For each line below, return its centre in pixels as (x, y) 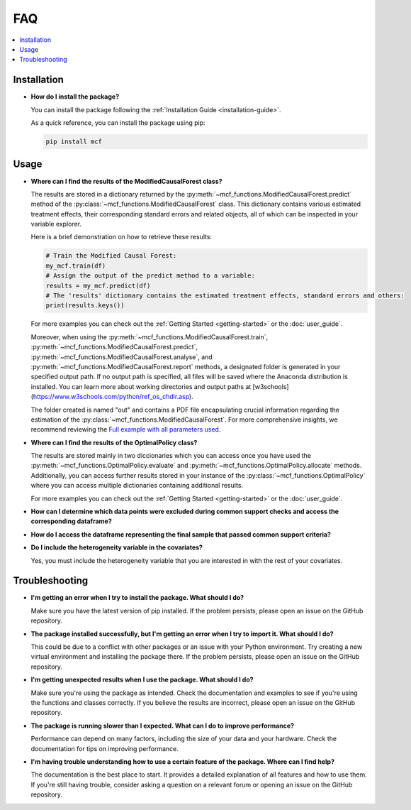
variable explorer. (56, 224)
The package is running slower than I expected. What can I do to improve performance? (162, 726)
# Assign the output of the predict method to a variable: (150, 276)
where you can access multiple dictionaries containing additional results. (137, 486)
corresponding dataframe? (72, 521)
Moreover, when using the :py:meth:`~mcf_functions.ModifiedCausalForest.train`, (150, 336)
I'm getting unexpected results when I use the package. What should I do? (142, 680)
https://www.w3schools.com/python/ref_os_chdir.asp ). (113, 397)
